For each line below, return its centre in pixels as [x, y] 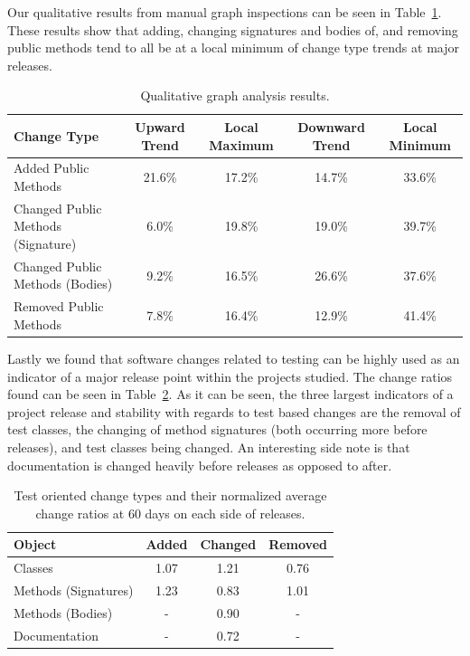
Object [35, 544]
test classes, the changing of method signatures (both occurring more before [217, 429]
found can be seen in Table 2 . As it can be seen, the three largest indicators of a [230, 394]
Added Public [52, 168]
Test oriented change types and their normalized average [170, 495]
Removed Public [59, 306]
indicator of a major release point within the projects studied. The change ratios [230, 376]
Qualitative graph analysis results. [235, 95]
